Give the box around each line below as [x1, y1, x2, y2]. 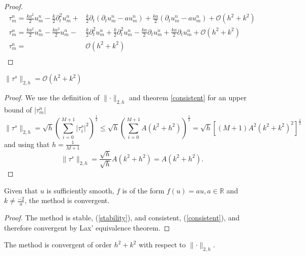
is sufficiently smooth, [46, 185, 114, 195]
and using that [4, 138, 50, 149]
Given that [4, 185, 38, 195]
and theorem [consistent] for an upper [129, 92, 247, 103]
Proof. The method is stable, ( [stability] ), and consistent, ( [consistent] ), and [4, 212, 240, 222]
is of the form [122, 185, 165, 195]
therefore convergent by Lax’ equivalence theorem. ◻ [4, 222, 170, 233]
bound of [4, 104, 32, 115]
